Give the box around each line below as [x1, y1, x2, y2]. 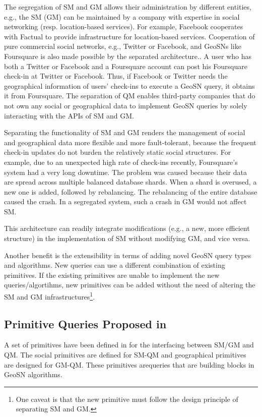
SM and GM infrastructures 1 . [4, 290, 95, 302]
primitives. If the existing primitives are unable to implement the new [4, 269, 220, 280]
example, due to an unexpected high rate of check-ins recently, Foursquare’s [4, 156, 238, 167]
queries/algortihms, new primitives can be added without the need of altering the [4, 279, 255, 290]
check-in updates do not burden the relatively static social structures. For [4, 147, 231, 157]
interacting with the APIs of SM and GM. [4, 110, 134, 121]
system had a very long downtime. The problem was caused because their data [4, 166, 247, 177]
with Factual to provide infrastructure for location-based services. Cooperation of [4, 31, 255, 41]
